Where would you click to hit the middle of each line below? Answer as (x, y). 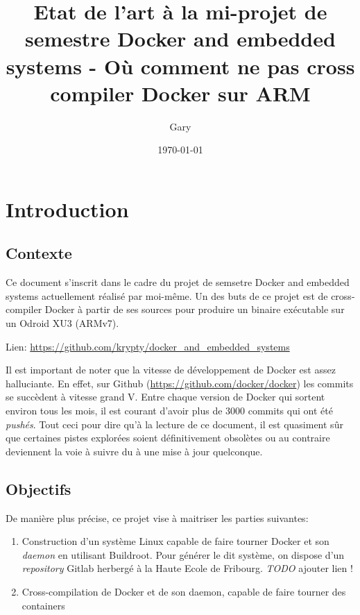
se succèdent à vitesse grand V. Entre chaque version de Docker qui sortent (165, 397)
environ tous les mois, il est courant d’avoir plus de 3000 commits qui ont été (169, 411)
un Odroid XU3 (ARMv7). (62, 323)
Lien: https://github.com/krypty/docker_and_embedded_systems (148, 346)
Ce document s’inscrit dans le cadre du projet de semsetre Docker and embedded (178, 282)
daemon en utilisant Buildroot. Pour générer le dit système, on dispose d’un (183, 554)
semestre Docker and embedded (180, 39)
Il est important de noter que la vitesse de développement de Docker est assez (171, 370)
